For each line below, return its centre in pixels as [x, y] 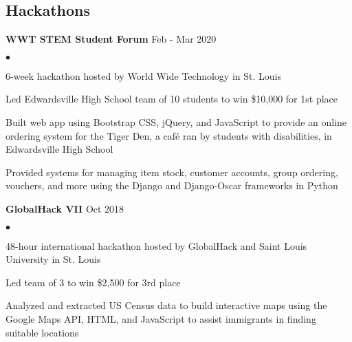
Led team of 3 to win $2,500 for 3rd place [93, 282]
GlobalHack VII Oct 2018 [65, 208]
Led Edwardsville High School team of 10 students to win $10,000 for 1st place [172, 99]
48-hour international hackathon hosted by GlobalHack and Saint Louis [156, 245]
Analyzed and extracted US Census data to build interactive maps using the [166, 305]
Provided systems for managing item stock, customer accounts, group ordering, [172, 172]
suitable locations [42, 332]
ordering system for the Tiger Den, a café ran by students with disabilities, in [169, 135]
